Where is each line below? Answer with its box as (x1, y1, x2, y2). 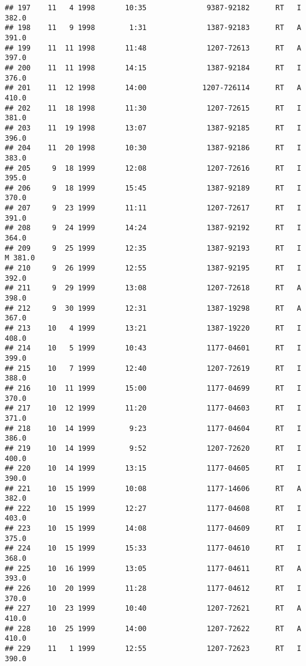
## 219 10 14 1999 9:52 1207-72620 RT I (5, 444, 301, 453)
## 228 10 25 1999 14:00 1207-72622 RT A (5, 624, 301, 633)
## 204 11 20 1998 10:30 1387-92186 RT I (5, 144, 301, 153)
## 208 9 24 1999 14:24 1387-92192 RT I (5, 224, 301, 233)
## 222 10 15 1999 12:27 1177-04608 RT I (5, 504, 301, 513)
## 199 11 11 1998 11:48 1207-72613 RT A (5, 43, 301, 52)
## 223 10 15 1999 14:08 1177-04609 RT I (5, 524, 301, 533)
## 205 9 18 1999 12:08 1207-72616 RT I (5, 163, 301, 173)
